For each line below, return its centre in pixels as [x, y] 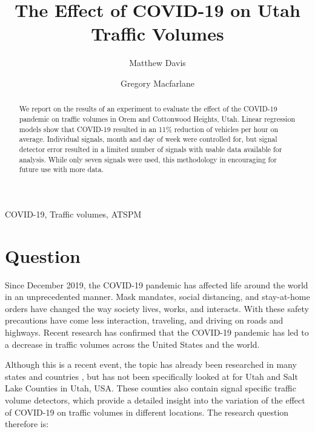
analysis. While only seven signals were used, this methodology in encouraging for [148, 159]
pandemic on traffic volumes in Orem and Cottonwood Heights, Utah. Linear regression [157, 118]
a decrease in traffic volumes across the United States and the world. [132, 344]
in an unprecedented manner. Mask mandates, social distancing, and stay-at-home [157, 297]
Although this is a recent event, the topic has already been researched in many [151, 364]
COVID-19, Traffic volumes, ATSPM [73, 214]
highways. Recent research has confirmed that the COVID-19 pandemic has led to [157, 332]
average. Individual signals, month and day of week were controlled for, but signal [148, 139]
